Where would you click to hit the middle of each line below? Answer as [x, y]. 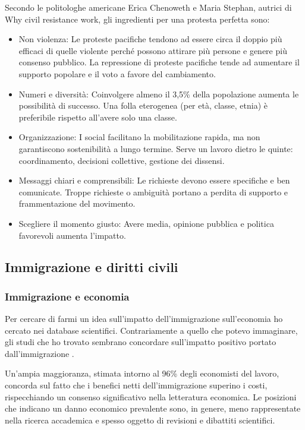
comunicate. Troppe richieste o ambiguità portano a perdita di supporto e [153, 192]
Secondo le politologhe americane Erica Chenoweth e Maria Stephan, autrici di [148, 7]
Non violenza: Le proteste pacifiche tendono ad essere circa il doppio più [150, 39]
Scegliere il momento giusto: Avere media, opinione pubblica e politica [146, 223]
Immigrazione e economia [67, 296]
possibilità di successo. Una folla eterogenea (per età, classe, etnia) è [143, 105]
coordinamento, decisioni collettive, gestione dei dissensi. [122, 160]
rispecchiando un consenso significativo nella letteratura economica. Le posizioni [151, 396]
